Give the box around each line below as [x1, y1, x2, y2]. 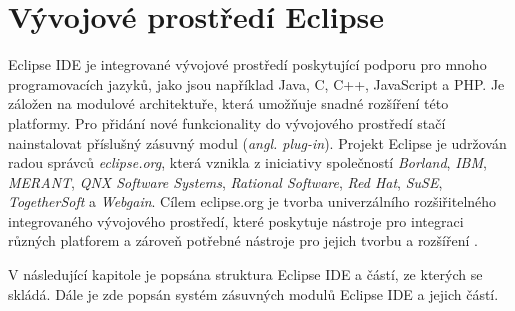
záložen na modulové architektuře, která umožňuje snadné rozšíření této [8, 93, 449, 114]
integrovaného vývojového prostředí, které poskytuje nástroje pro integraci [8, 210, 464, 231]
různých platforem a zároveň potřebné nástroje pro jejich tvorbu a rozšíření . [8, 230, 478, 251]
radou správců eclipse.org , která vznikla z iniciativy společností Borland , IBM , [8, 152, 487, 173]
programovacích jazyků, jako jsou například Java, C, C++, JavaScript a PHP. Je [8, 73, 505, 94]
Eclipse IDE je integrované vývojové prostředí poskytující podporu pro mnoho [8, 54, 487, 75]
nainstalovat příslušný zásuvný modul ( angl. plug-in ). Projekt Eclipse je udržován [8, 132, 507, 153]
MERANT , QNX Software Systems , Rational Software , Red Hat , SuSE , [8, 171, 443, 192]
